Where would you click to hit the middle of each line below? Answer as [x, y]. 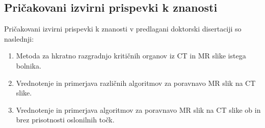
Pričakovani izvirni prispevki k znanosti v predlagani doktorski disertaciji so [123, 29]
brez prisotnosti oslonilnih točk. [65, 120]
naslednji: [19, 38]
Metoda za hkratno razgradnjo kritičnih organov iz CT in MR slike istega [131, 56]
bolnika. [29, 65]
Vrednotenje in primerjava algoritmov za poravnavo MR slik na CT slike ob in [138, 109]
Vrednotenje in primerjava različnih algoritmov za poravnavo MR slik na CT [136, 83]
